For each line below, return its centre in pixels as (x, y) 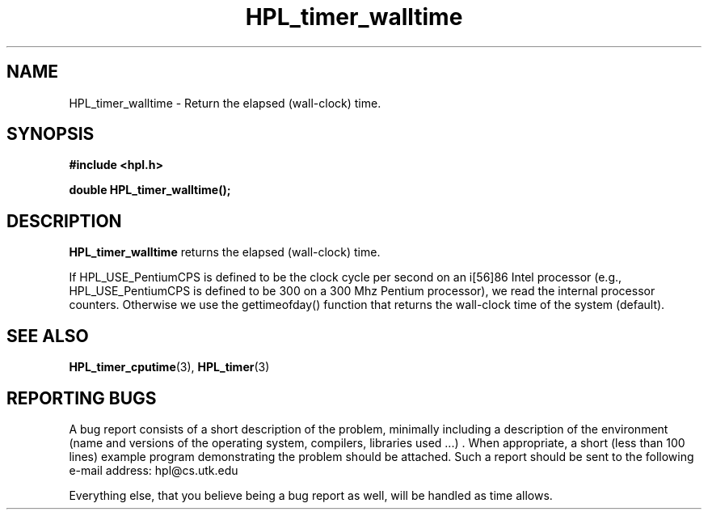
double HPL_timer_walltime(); (150, 190)
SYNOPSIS (51, 134)
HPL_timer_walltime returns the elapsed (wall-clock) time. (225, 252)
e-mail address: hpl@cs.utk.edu (154, 470)
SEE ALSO (48, 336)
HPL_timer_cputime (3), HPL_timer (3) (169, 367)
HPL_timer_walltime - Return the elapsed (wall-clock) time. (225, 103)
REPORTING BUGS (82, 398)
